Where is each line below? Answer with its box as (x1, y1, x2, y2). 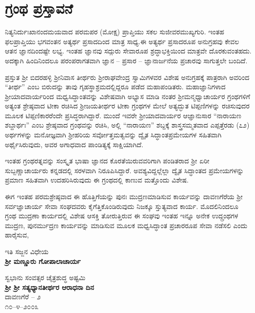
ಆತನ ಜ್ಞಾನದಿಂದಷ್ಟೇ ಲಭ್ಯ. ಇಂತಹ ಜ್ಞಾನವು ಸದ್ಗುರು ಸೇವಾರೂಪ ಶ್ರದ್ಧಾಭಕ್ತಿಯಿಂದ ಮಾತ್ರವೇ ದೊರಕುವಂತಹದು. (5, 46, 252, 56)
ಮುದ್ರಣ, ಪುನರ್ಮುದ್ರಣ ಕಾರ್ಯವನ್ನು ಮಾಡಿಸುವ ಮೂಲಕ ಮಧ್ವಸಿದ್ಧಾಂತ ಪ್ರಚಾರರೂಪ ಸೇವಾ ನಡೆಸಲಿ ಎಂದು (5, 220, 248, 230)
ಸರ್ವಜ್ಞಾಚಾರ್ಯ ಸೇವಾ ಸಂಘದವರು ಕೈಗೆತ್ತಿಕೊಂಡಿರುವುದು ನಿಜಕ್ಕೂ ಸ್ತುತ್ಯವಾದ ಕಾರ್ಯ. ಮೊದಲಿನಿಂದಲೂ (5, 201, 238, 211)
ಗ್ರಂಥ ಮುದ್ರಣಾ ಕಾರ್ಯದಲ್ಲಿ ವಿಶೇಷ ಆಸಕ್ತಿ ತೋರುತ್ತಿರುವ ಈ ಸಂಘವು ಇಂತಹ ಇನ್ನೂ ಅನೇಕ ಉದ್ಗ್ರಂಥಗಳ (5, 210, 238, 221)
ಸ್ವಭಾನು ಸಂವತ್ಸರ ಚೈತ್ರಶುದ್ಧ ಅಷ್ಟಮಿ (5, 272, 86, 283)
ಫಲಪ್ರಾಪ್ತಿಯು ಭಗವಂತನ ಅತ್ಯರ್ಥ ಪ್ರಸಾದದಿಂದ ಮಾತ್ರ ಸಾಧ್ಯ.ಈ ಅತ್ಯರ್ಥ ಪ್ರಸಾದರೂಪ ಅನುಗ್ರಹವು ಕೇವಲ (5, 36, 239, 46)
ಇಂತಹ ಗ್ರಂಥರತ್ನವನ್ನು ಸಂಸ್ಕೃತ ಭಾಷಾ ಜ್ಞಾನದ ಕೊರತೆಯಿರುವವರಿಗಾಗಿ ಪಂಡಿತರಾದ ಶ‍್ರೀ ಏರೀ (5, 156, 209, 166)
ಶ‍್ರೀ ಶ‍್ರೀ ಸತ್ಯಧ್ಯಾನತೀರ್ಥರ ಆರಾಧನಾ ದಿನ (5, 282, 94, 292)
